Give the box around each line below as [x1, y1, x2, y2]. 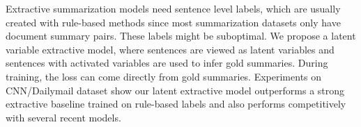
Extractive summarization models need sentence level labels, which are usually [6, 1, 341, 15]
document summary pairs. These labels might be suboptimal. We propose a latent [6, 28, 356, 43]
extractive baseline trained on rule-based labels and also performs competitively [6, 96, 346, 111]
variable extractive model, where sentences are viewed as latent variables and [6, 42, 335, 56]
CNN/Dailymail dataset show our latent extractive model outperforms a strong [6, 83, 345, 97]
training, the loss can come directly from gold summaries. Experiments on [6, 69, 322, 83]
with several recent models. [6, 110, 121, 124]
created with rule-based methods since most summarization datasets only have [6, 15, 341, 29]
